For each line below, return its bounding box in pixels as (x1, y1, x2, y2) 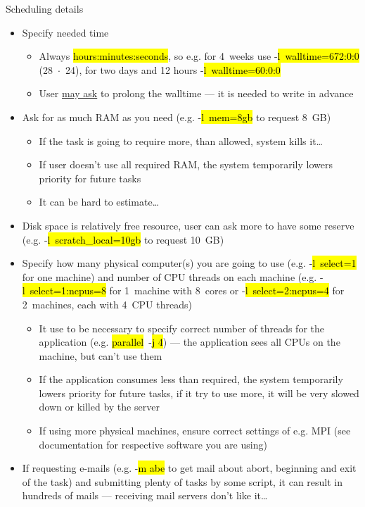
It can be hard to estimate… (39, 194, 160, 209)
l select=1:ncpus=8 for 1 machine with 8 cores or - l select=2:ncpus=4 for (22, 283, 345, 298)
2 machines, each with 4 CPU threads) (22, 296, 192, 311)
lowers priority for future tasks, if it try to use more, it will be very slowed (39, 385, 359, 400)
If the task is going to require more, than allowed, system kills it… (39, 133, 324, 148)
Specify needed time (22, 25, 109, 39)
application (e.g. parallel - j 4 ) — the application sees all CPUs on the (39, 334, 340, 349)
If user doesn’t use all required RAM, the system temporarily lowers (39, 157, 333, 172)
